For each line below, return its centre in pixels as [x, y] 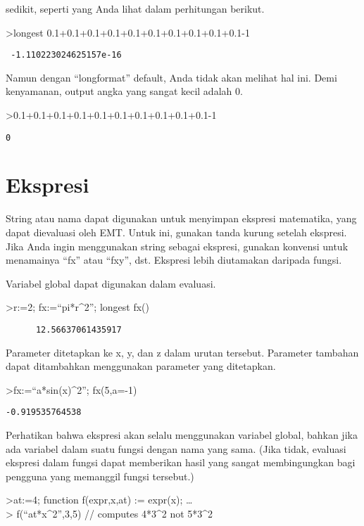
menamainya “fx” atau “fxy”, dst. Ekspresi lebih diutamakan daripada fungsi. [174, 260]
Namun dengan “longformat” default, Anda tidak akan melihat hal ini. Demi [171, 77]
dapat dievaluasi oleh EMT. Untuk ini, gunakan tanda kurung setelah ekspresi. [176, 232]
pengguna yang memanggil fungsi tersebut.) [100, 476]
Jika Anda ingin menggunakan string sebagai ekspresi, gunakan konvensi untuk [177, 246]
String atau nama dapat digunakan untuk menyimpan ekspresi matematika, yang [181, 218]
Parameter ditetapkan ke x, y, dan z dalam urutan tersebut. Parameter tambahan [182, 352]
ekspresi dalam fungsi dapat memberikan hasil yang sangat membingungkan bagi [181, 462]
